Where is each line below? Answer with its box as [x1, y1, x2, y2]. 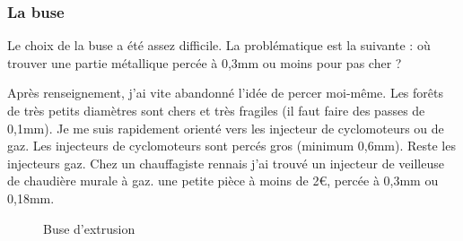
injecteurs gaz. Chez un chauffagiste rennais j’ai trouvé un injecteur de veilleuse [7, 153, 444, 172]
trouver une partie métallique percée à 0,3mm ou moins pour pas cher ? [7, 53, 402, 72]
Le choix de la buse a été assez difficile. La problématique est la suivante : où [7, 36, 431, 55]
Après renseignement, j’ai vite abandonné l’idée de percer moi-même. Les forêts [7, 83, 443, 102]
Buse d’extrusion [43, 219, 135, 237]
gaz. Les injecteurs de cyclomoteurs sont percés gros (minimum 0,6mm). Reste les [7, 136, 456, 155]
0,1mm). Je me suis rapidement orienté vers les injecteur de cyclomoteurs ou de [7, 118, 444, 137]
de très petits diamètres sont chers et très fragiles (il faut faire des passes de [7, 101, 425, 119]
